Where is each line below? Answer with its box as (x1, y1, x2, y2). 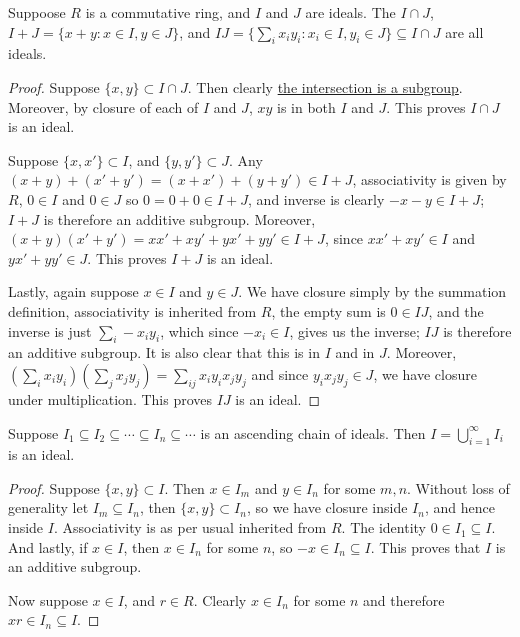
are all (445, 21, 484, 42)
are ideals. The (305, 2, 396, 22)
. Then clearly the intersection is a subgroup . (187, 76, 463, 97)
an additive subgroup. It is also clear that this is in (8, 342, 320, 363)
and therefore (363, 589, 445, 610)
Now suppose (8, 589, 88, 610)
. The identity (341, 517, 426, 538)
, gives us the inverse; (289, 320, 420, 341)
